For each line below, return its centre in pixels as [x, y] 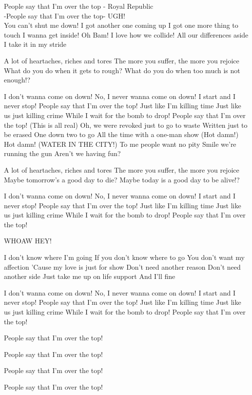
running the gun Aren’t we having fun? [62, 153]
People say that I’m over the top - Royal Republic [79, 6]
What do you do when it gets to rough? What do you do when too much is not [122, 70]
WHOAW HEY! [28, 241]
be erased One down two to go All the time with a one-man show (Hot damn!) [121, 134]
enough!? [17, 80]
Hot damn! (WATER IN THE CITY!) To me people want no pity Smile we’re [120, 144]
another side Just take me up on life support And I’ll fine [90, 276]
